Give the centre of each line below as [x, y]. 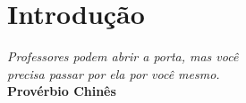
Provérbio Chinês [62, 91]
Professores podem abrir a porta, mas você [123, 56]
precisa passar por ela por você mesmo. [114, 73]
